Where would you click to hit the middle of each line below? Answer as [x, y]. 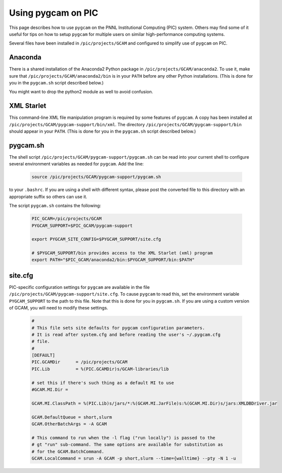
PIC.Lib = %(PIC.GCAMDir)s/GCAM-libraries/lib [100, 369]
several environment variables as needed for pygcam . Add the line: [77, 164]
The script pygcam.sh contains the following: [55, 206]
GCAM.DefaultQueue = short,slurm [72, 417]
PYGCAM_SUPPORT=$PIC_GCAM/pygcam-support [82, 225]
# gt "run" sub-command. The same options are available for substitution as [127, 445]
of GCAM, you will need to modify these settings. [59, 308]
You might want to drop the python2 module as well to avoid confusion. [81, 92]
